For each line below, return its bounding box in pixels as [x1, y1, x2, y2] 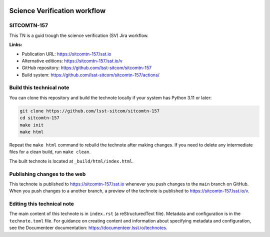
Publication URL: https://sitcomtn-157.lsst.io [21, 50, 111, 57]
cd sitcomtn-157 [19, 115, 60, 121]
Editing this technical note [9, 200, 74, 207]
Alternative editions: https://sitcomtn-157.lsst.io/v [21, 57, 122, 63]
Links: [9, 41, 22, 47]
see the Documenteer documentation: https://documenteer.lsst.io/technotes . [9, 225, 167, 231]
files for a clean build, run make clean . [9, 149, 91, 155]
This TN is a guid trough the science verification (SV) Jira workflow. [9, 32, 149, 38]
